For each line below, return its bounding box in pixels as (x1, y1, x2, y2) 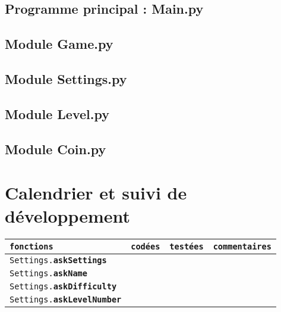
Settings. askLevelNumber (10, 295, 122, 305)
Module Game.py (5, 35, 113, 53)
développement (5, 204, 131, 228)
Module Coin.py (5, 139, 106, 158)
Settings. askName (10, 269, 87, 279)
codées (131, 242, 160, 252)
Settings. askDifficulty (10, 282, 117, 292)
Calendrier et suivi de (5, 180, 187, 205)
